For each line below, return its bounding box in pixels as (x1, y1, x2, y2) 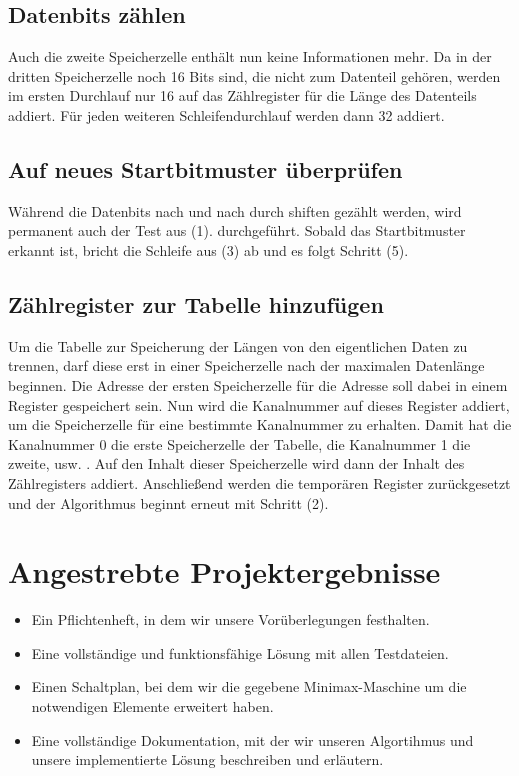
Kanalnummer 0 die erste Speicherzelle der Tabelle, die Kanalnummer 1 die (8, 433, 471, 454)
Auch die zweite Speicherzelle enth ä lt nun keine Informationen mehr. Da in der (8, 46, 492, 67)
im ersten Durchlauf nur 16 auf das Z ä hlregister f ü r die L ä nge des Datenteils (8, 85, 477, 106)
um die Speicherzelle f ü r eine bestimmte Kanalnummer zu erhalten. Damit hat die (8, 414, 512, 435)
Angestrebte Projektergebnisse (8, 551, 441, 592)
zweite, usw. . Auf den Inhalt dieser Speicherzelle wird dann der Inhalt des (8, 453, 465, 474)
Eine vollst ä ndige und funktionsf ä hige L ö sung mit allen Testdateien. (31, 642, 449, 663)
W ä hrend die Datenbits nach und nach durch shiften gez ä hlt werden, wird (8, 200, 462, 221)
